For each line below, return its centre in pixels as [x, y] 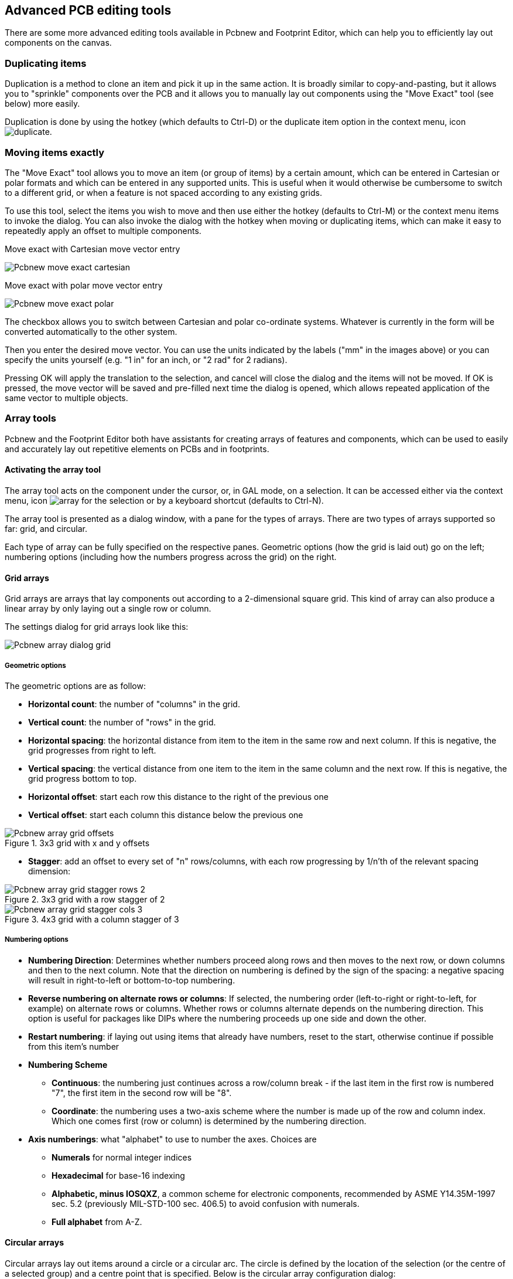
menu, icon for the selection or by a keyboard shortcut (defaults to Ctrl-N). [164, 500]
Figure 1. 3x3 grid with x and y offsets [77, 843]
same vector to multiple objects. [66, 398]
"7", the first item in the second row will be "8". [142, 1093]
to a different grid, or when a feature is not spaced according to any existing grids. [163, 192]
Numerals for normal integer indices [122, 1157]
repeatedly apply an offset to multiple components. [103, 230]
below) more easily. [42, 104]
